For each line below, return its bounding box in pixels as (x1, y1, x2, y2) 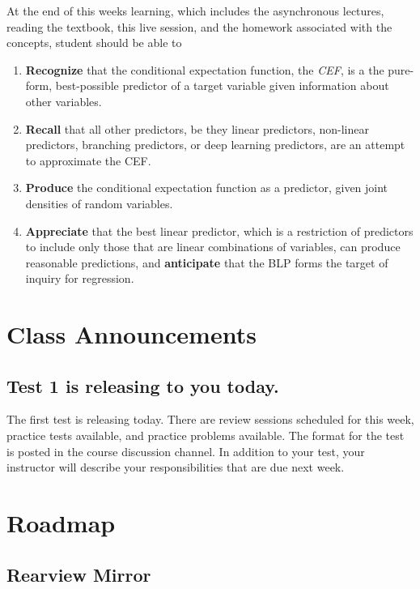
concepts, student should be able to (6, 34, 182, 51)
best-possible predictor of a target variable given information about (55, 77, 389, 94)
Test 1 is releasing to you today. (6, 373, 279, 398)
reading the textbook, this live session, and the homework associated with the (6, 18, 392, 35)
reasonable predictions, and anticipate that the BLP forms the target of (25, 254, 388, 271)
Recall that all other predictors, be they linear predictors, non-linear (25, 120, 369, 137)
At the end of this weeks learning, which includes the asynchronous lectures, (6, 2, 384, 19)
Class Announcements (6, 318, 257, 351)
